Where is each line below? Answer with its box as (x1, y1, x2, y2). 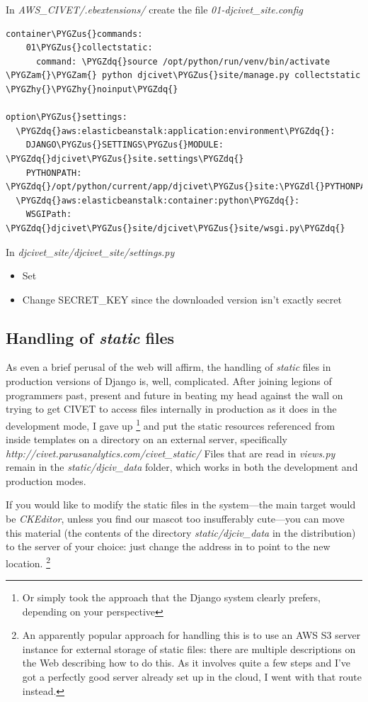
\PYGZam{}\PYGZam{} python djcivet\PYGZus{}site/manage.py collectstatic (6, 70, 361, 81)
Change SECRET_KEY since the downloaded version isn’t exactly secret (22, 291, 342, 306)
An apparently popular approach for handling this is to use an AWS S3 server (22, 628, 361, 642)
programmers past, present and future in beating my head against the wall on (6, 387, 343, 402)
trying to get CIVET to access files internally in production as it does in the (6, 401, 337, 416)
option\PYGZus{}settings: (6, 112, 127, 123)
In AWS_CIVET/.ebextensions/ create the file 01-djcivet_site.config (6, 2, 303, 16)
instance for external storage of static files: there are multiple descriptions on (22, 641, 356, 656)
